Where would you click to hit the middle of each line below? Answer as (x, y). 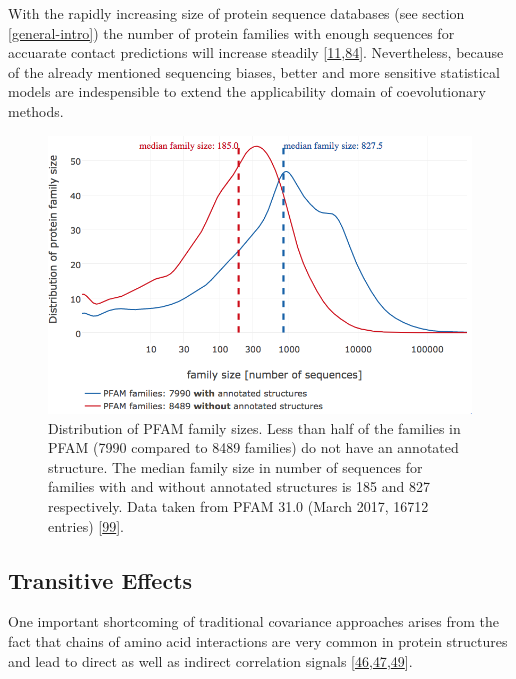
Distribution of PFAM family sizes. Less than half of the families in (254, 427)
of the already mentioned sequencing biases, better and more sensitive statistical (254, 71)
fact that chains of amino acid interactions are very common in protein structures (258, 640)
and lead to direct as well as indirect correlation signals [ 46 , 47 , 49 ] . (210, 660)
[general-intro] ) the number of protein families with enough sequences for (231, 32)
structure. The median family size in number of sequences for (235, 466)
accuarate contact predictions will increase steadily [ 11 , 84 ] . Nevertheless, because (256, 52)
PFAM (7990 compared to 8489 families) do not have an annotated (253, 447)
